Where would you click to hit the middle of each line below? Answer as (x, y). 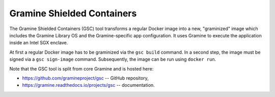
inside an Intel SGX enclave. (39, 43)
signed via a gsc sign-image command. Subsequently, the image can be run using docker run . (113, 59)
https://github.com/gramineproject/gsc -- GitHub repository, (85, 78)
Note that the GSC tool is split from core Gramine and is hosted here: (81, 68)
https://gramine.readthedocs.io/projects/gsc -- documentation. (88, 85)
